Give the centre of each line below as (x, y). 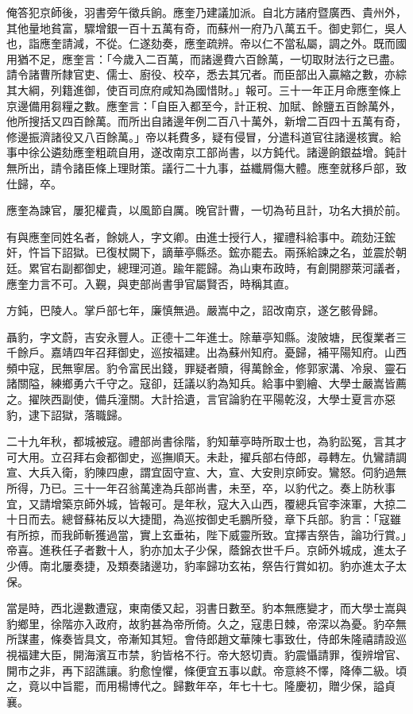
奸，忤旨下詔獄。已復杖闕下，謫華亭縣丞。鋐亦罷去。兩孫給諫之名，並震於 (201, 252)
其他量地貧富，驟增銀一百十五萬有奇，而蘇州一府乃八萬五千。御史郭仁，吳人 (206, 27)
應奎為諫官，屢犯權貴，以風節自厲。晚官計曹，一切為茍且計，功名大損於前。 (206, 210)
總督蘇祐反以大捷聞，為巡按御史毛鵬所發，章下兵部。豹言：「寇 (226, 519)
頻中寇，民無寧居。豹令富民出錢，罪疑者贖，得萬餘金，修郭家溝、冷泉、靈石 (206, 367)
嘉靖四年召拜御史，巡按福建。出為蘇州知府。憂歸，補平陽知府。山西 (228, 352)
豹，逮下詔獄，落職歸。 (68, 414)
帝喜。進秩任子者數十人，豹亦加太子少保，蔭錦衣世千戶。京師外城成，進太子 (206, 550)
